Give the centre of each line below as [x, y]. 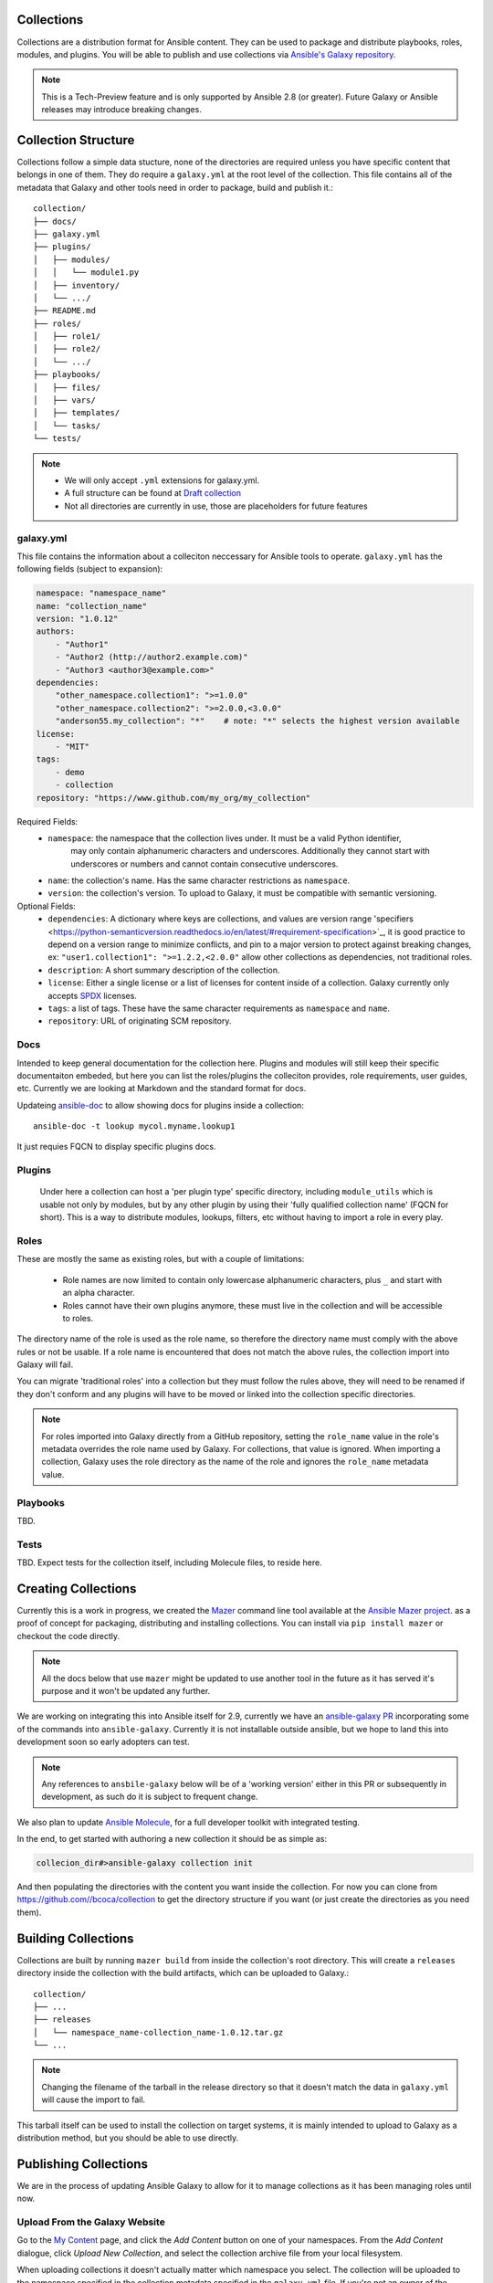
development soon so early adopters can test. [104, 1742]
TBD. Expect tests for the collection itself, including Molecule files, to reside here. [170, 1562]
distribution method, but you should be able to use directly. [128, 2138]
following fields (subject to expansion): [90, 569]
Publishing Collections [82, 2164]
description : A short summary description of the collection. [164, 970]
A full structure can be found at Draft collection [153, 493]
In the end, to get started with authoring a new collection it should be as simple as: [172, 1839]
